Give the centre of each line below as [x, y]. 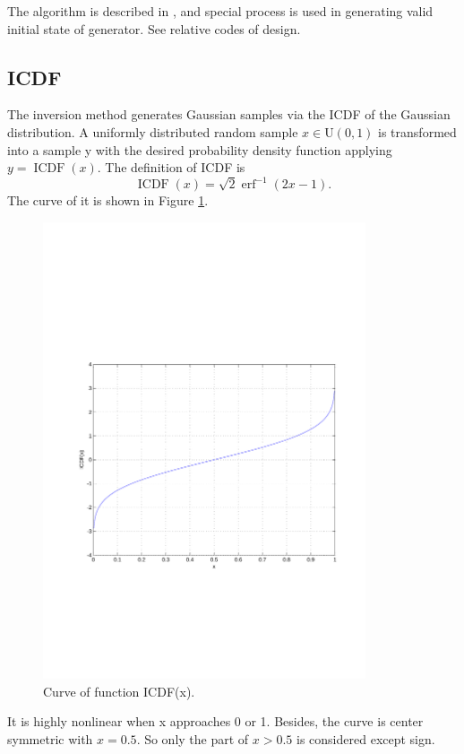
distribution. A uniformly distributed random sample [153, 131]
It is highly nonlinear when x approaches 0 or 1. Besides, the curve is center [215, 721]
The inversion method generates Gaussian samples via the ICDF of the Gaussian [229, 114]
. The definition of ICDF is [171, 167]
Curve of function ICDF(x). [119, 691]
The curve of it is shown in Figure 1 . [108, 200]
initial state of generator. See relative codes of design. [154, 28]
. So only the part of [193, 738]
